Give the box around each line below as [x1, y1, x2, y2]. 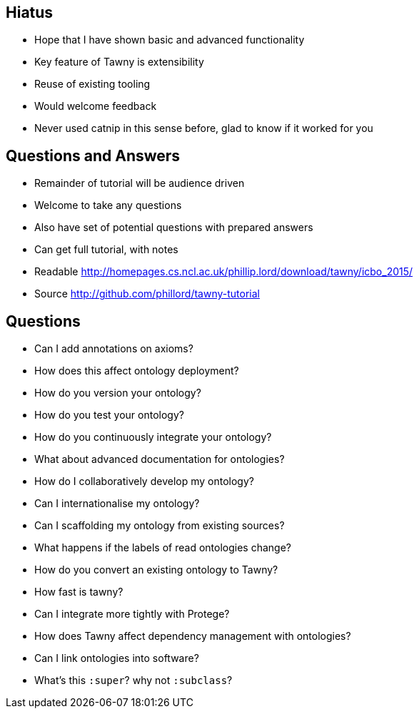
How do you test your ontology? [34, 409, 184, 422]
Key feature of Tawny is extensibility [34, 56, 204, 68]
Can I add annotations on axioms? [34, 342, 193, 355]
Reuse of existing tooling [34, 78, 151, 91]
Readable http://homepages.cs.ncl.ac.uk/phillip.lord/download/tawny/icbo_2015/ [34, 265, 413, 278]
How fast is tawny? [34, 586, 123, 598]
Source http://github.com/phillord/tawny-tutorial [34, 287, 260, 300]
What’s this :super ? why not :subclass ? [34, 674, 233, 687]
